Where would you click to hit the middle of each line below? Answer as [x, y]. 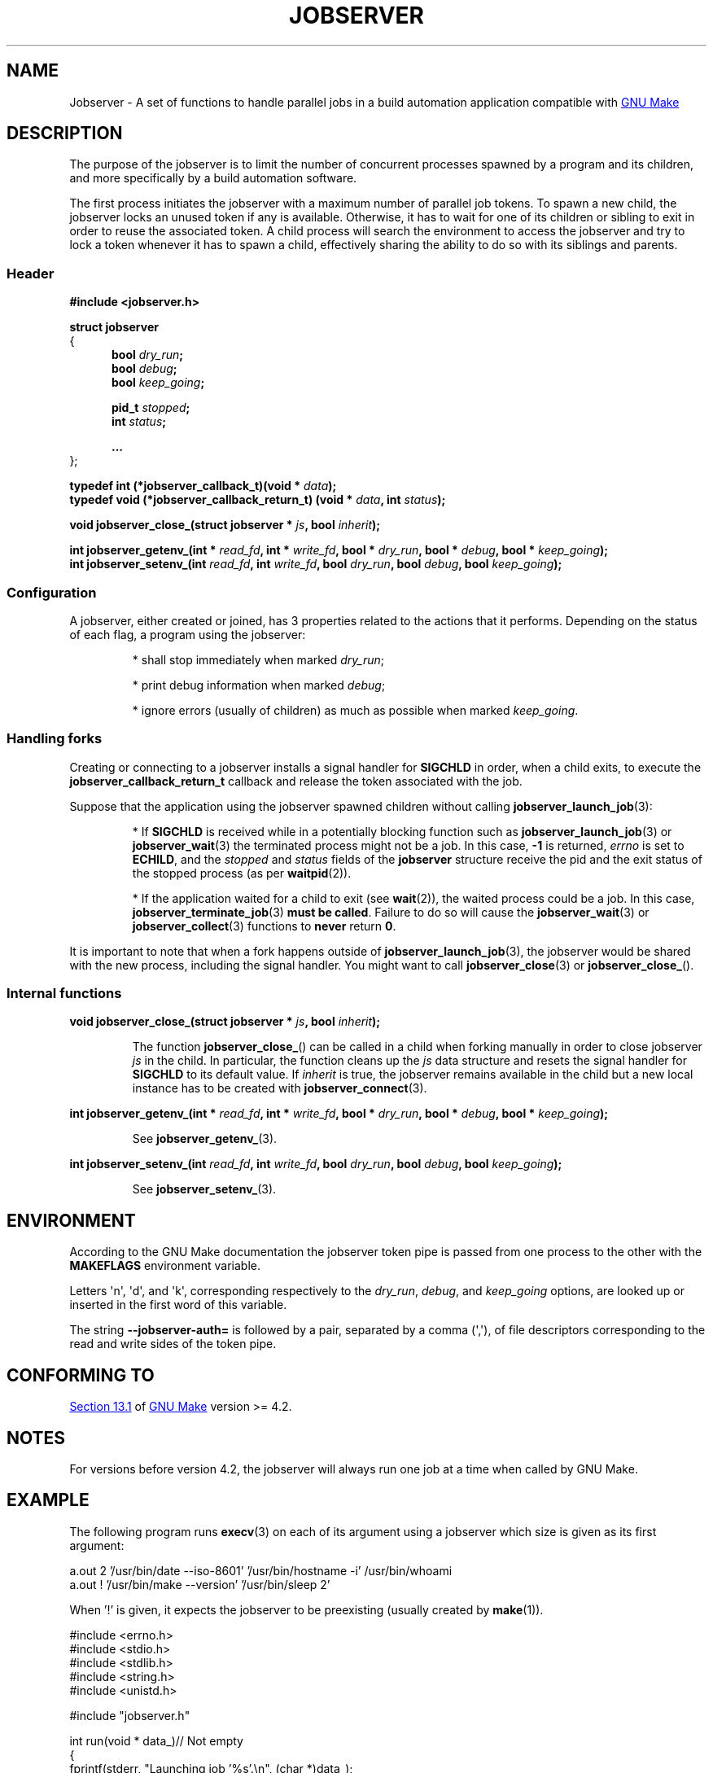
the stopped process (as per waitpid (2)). [242, 873]
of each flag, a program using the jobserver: [188, 634]
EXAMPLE [48, 1500]
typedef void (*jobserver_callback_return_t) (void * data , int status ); [258, 500]
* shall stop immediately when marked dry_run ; [258, 659]
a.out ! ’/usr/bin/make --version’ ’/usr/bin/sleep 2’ [200, 1584]
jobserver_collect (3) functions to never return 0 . [264, 926]
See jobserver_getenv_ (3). [205, 1139]
